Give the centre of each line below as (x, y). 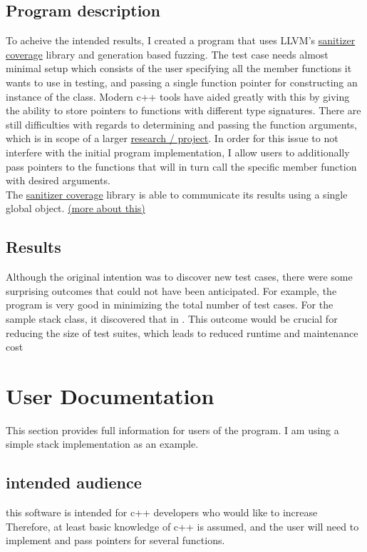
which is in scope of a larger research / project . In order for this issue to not (172, 138)
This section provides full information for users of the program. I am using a (172, 430)
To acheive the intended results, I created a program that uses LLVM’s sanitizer (181, 40)
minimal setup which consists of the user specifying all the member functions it (179, 68)
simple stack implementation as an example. (102, 444)
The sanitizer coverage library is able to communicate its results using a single (177, 194)
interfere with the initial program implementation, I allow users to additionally (178, 152)
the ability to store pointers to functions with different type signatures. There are (183, 110)
